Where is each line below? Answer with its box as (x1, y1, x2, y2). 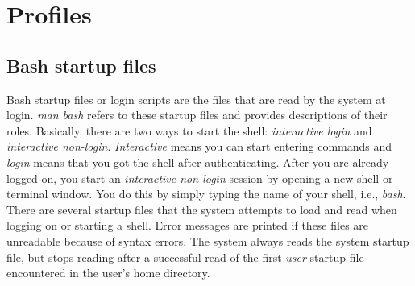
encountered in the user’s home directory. (6, 264, 210, 281)
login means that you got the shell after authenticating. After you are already (6, 153, 389, 170)
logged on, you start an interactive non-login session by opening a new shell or (6, 169, 393, 186)
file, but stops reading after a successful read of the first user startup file (6, 248, 364, 265)
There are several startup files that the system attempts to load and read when (6, 201, 397, 218)
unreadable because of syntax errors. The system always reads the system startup (6, 232, 409, 249)
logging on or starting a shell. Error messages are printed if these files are (6, 217, 369, 234)
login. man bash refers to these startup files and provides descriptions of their (6, 106, 388, 123)
